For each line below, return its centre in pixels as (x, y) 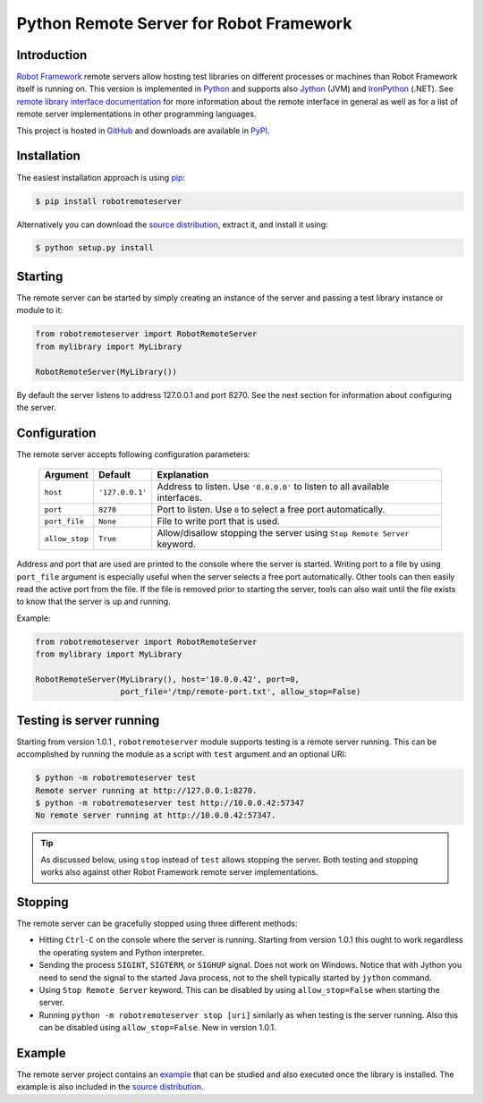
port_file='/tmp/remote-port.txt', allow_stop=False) (241, 692)
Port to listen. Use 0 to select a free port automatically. (271, 510)
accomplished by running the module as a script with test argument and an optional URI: (182, 754)
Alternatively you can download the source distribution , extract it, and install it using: (172, 225)
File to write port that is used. (219, 522)
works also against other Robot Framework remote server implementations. (179, 872)
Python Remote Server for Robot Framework (184, 23)
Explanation (183, 475)
